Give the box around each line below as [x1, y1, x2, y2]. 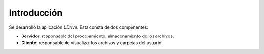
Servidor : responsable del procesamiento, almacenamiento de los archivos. [21, 33, 174, 39]
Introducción [9, 7, 63, 18]
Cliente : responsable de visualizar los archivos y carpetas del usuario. [21, 40, 163, 46]
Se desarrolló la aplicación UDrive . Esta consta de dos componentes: [9, 24, 149, 30]
